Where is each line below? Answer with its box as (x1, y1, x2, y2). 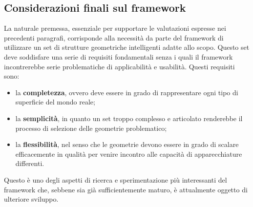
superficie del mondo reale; (15, 97, 95, 107)
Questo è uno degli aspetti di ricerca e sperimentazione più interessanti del (4, 174, 227, 185)
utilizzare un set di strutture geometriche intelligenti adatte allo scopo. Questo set (4, 42, 250, 52)
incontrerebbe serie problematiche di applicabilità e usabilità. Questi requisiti (4, 61, 235, 71)
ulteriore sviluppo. (4, 194, 59, 204)
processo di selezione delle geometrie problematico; (15, 123, 167, 133)
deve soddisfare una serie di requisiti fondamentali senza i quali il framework (4, 51, 233, 62)
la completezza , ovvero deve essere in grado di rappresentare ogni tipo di (15, 87, 238, 97)
